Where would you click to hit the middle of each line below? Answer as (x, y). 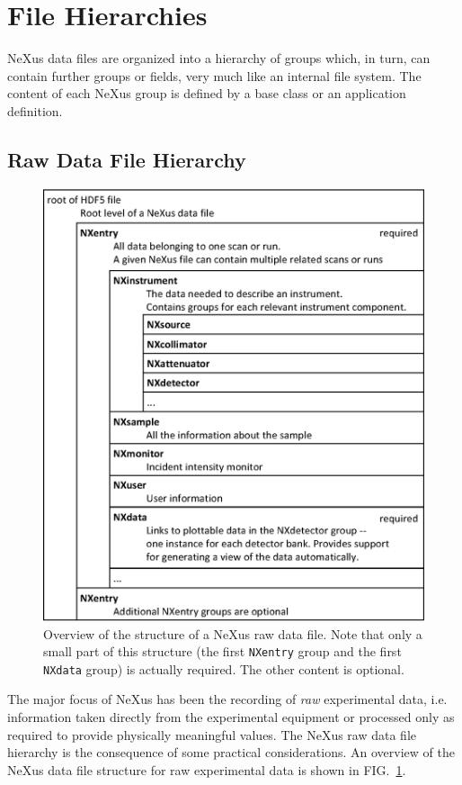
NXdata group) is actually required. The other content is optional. (224, 668)
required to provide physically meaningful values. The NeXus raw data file (212, 734)
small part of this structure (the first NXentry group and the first (222, 651)
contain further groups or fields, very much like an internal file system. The (214, 75)
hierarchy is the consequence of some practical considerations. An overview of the (231, 752)
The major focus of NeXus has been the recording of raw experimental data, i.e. (227, 699)
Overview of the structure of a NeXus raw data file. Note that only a (233, 633)
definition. (35, 110)
